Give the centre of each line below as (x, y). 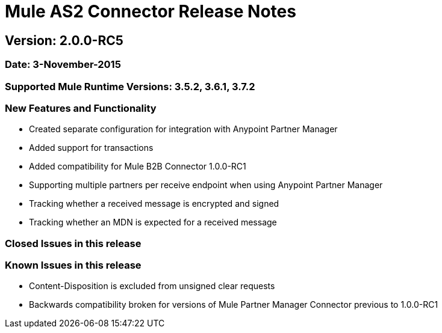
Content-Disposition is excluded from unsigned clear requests (152, 286)
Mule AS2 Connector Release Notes (151, 11)
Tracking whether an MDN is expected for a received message (153, 222)
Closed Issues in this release (73, 243)
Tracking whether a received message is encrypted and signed (154, 204)
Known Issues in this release (73, 265)
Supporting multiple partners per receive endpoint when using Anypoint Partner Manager (206, 185)
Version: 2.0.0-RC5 (64, 40)
